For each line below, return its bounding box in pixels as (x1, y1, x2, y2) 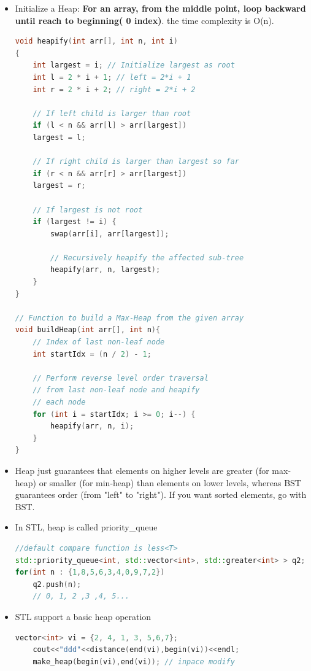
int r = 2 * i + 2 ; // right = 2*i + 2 (33, 85, 196, 94)
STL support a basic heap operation (15, 610, 152, 623)
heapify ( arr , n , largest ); (50, 265, 161, 274)
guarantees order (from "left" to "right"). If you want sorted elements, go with (15, 488, 307, 501)
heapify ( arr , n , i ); (50, 422, 134, 431)
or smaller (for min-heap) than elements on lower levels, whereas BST (39, 476, 301, 489)
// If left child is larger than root (33, 109, 191, 118)
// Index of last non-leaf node (33, 338, 165, 347)
